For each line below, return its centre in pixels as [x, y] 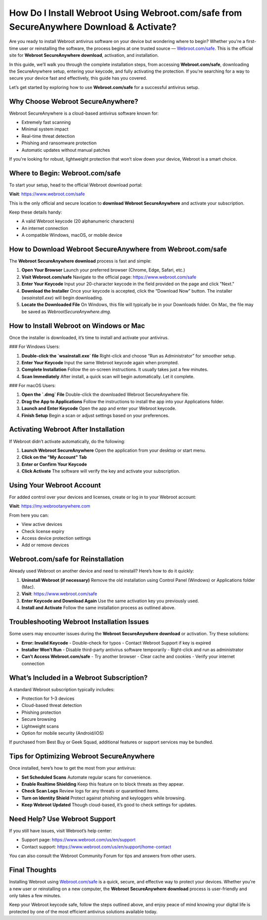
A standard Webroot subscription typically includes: [62, 689]
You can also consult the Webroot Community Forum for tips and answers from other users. [103, 856]
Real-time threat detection [48, 136]
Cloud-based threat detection [52, 705]
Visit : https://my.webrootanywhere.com [50, 506]
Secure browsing [39, 719]
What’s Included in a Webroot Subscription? [78, 678]
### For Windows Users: [35, 347]
